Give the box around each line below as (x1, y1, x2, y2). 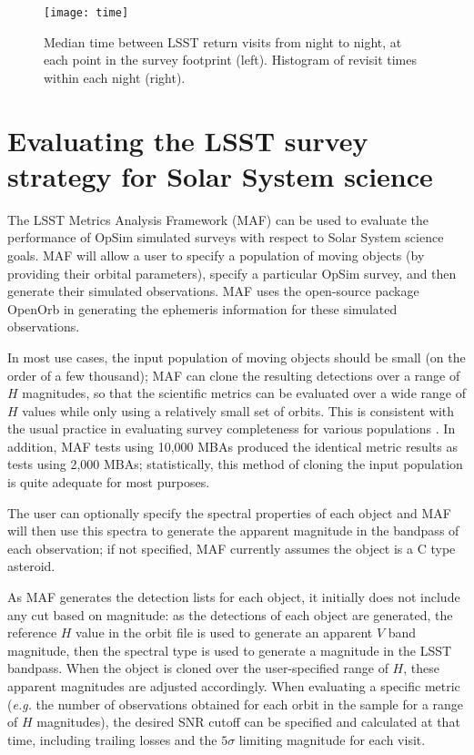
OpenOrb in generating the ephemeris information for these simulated (7, 299, 398, 318)
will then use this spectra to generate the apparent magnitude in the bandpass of (7, 521, 459, 540)
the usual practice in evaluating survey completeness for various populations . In (7, 419, 456, 438)
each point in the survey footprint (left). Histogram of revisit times (44, 50, 417, 69)
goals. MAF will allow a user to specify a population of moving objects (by (7, 245, 425, 264)
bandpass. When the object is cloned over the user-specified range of (7, 658, 388, 678)
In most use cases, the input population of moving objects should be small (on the (7, 347, 466, 366)
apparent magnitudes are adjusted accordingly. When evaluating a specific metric (7, 677, 460, 695)
